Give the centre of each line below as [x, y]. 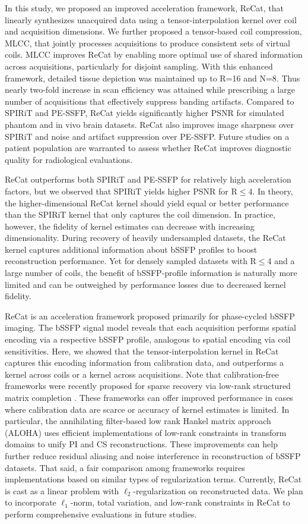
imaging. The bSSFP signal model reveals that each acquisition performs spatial [150, 327]
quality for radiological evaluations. [69, 159]
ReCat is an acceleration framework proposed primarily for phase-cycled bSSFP [150, 316]
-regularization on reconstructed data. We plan [218, 490]
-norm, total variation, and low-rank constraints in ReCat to [180, 502]
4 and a [281, 261]
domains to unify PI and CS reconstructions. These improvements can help [141, 444]
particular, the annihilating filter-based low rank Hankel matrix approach [138, 421]
